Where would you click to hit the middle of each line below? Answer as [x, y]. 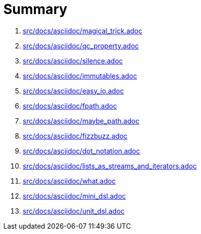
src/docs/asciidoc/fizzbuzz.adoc [75, 136]
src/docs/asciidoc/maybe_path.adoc [81, 121]
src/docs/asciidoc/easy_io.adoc [73, 91]
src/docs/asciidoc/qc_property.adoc [81, 46]
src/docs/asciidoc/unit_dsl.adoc [74, 211]
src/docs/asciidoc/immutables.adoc [80, 76]
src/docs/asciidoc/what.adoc [69, 181]
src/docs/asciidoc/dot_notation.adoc [81, 151]
